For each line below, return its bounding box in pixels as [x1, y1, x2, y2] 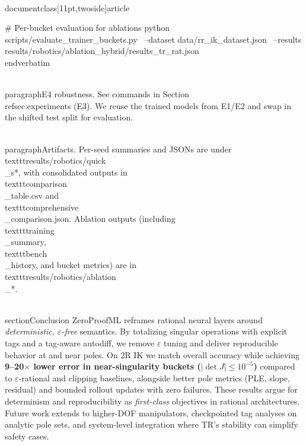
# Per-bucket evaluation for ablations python [5, 21, 170, 34]
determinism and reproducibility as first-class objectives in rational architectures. [5, 395, 300, 407]
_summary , [5, 235, 46, 248]
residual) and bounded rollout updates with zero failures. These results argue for [5, 383, 298, 396]
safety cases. [5, 429, 49, 442]
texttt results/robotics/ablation [5, 270, 116, 283]
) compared [253, 360, 295, 372]
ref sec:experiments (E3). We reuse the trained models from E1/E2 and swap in [5, 99, 291, 111]
